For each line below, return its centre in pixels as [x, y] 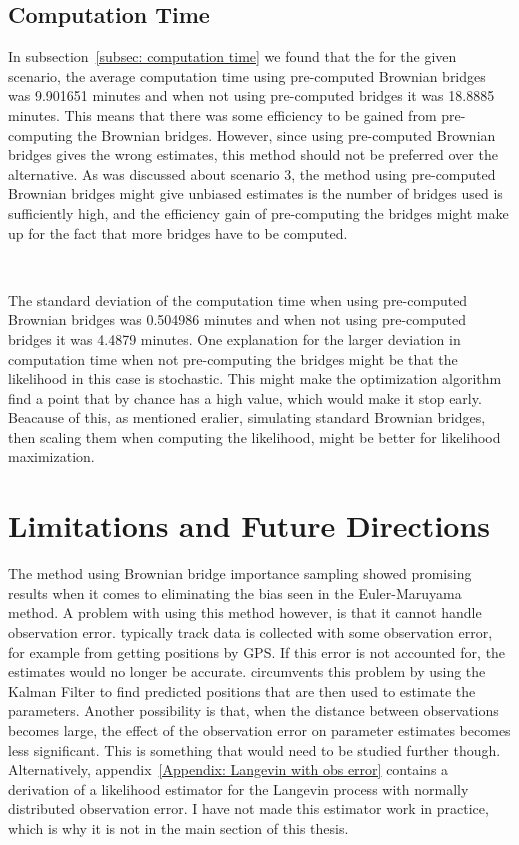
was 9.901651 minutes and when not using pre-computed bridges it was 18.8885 [251, 95]
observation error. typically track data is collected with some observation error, [250, 631]
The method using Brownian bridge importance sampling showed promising [240, 573]
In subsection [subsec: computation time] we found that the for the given [232, 56]
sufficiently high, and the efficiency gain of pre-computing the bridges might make [258, 212]
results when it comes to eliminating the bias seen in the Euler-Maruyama [235, 592]
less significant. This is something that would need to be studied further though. [254, 749]
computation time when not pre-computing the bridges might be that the [233, 358]
